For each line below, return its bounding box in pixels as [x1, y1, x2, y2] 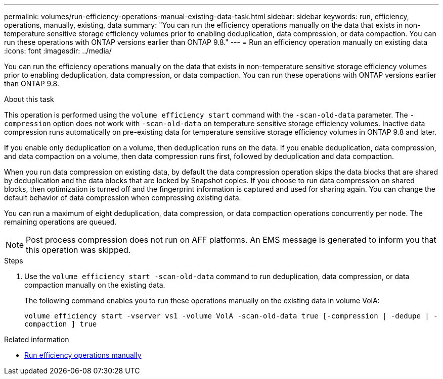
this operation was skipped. [26, 245, 131, 255]
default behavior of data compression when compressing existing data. [4, 193, 241, 202]
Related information [4, 335, 69, 344]
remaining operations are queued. [4, 218, 117, 226]
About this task [4, 95, 54, 103]
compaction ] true [24, 320, 97, 328]
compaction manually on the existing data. [24, 281, 165, 289]
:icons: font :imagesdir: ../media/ [4, 46, 112, 55]
